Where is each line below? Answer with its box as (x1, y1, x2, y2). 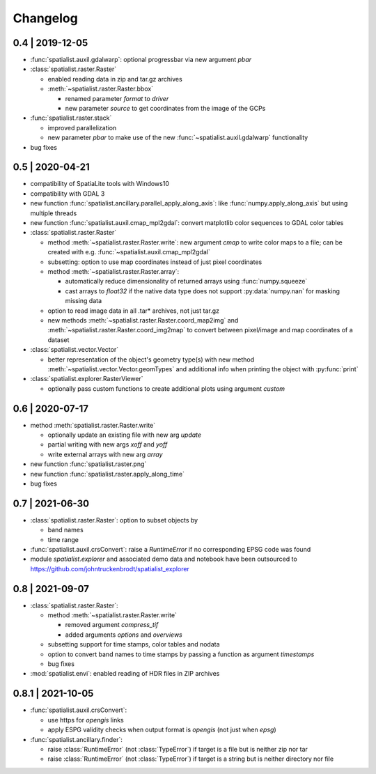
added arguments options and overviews (65, 630, 182, 639)
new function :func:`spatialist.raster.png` (30, 460, 147, 468)
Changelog (13, 10, 78, 26)
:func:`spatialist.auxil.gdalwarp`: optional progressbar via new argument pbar (30, 56, 252, 64)
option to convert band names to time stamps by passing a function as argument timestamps (47, 650, 315, 658)
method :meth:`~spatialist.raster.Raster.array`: (47, 268, 180, 275)
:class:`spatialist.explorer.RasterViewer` (30, 375, 143, 383)
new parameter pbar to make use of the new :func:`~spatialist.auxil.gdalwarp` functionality (47, 133, 308, 142)
